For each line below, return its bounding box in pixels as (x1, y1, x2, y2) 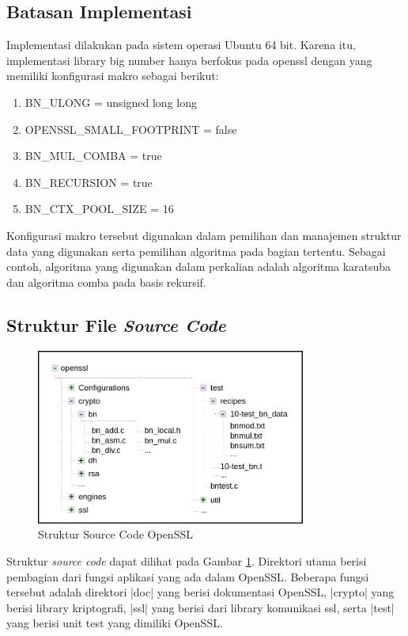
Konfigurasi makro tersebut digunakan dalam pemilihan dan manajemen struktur (6, 227, 402, 243)
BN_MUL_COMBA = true (25, 147, 162, 164)
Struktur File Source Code (6, 312, 226, 337)
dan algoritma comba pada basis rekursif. (6, 273, 206, 290)
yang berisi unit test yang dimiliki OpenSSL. (6, 615, 223, 631)
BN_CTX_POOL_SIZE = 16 (25, 200, 174, 217)
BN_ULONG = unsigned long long (25, 93, 197, 110)
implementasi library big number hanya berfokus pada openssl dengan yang (6, 51, 372, 68)
